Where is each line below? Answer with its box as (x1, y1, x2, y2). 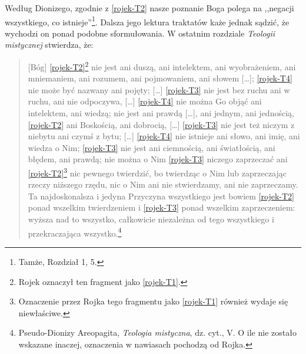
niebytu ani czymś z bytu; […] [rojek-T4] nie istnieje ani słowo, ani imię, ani (28, 130, 300, 142)
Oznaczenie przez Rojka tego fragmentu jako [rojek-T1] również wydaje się (18, 295, 288, 307)
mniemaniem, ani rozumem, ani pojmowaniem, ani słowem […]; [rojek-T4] (28, 72, 292, 84)
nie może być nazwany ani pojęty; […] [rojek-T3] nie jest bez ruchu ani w (28, 83, 290, 96)
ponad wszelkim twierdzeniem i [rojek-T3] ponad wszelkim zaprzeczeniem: (28, 201, 295, 214)
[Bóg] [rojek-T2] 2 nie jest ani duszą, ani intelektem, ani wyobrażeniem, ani (28, 59, 296, 73)
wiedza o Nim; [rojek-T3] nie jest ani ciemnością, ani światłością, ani (28, 141, 275, 153)
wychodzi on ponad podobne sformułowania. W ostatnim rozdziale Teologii (5, 27, 275, 39)
